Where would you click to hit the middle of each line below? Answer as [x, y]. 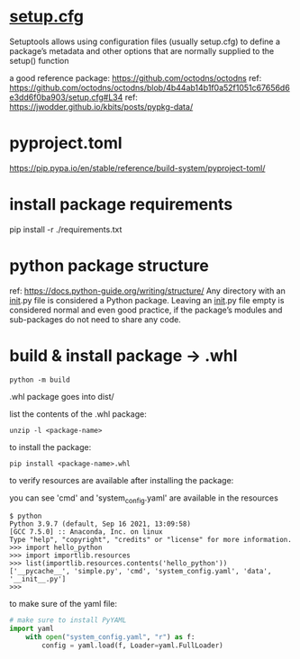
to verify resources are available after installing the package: [122, 480]
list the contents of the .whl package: [78, 414]
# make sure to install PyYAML [68, 620]
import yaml [32, 629]
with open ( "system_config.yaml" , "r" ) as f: [110, 637]
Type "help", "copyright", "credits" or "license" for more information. [151, 540]
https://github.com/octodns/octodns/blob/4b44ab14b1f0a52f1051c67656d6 [150, 87]
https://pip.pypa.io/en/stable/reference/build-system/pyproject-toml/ [137, 167]
